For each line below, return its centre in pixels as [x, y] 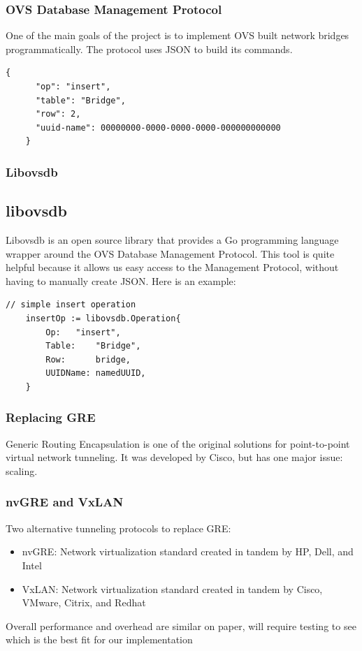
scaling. [22, 470]
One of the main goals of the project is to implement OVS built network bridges [178, 35]
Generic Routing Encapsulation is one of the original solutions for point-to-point [178, 443]
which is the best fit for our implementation [99, 639]
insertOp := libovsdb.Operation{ [103, 318]
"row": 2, [58, 114]
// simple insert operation [71, 305]
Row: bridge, [88, 359]
